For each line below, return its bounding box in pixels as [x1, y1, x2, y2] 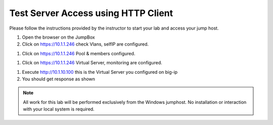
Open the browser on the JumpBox [22, 34, 96, 40]
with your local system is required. [23, 106, 95, 112]
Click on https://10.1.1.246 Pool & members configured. [22, 50, 135, 56]
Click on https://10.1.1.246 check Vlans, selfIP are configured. [22, 41, 149, 47]
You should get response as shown [22, 76, 96, 82]
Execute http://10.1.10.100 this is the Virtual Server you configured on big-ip [22, 69, 178, 75]
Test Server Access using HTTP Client [9, 8, 173, 19]
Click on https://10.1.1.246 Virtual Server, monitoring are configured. [22, 60, 162, 66]
